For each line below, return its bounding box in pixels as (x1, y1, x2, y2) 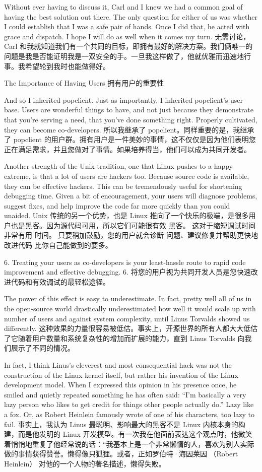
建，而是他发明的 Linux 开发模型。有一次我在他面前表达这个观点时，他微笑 (4, 429, 252, 439)
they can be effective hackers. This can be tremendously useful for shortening (4, 180, 242, 191)
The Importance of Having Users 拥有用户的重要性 (4, 78, 164, 88)
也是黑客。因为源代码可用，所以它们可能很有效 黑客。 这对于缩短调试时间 (11, 220, 256, 230)
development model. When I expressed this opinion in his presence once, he (4, 379, 237, 390)
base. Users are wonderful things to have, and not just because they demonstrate (4, 104, 253, 115)
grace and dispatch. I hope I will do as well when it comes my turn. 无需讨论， (4, 31, 250, 41)
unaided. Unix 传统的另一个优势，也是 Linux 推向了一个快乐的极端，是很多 (4, 210, 249, 221)
